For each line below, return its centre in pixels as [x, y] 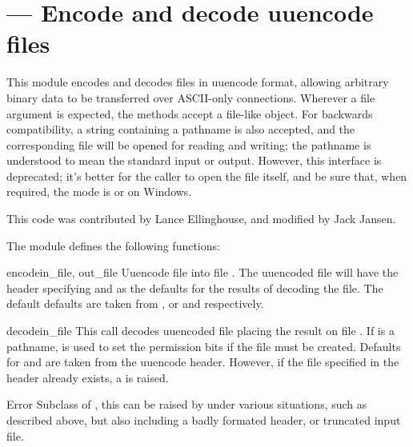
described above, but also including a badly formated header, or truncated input [204, 420]
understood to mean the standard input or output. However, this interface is [194, 160]
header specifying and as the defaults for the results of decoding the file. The [195, 287]
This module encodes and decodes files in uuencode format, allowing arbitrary [198, 82]
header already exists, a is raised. [88, 377]
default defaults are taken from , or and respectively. [135, 303]
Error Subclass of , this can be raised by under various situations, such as [187, 404]
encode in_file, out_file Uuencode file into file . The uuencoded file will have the [202, 272]
